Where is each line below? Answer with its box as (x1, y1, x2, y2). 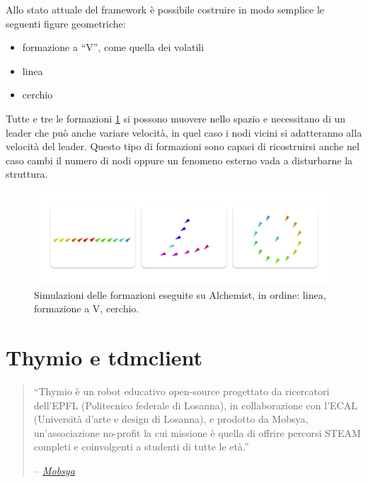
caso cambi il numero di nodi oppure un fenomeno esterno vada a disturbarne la (6, 152, 353, 167)
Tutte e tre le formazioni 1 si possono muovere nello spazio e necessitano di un (6, 110, 346, 125)
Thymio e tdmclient (6, 342, 203, 371)
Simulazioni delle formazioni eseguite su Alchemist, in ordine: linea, (34, 287, 326, 302)
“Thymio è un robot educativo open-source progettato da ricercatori (33, 383, 330, 398)
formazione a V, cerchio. (34, 301, 139, 316)
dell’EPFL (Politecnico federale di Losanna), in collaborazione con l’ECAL (33, 397, 357, 412)
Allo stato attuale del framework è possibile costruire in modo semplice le (6, 2, 325, 16)
